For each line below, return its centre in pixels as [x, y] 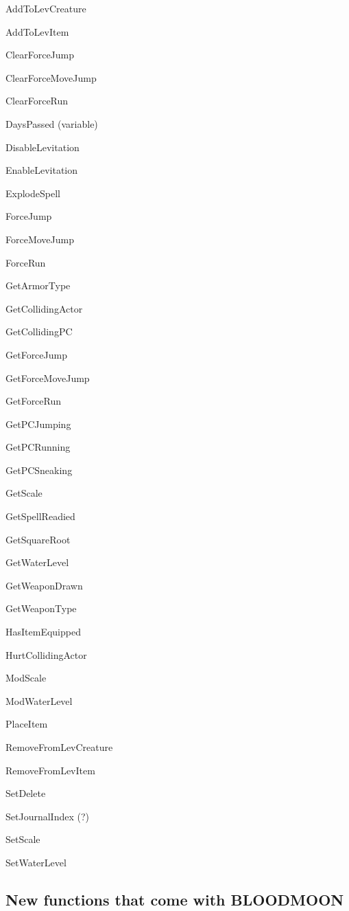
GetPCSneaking [39, 470]
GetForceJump [36, 354]
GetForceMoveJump [48, 378]
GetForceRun [34, 401]
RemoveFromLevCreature [59, 747]
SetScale [23, 839]
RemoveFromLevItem [50, 770]
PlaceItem [27, 724]
